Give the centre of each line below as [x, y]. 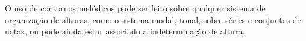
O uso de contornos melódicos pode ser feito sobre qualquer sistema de [135, 8]
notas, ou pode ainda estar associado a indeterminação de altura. [125, 31]
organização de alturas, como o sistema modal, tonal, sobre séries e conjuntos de [153, 19]
